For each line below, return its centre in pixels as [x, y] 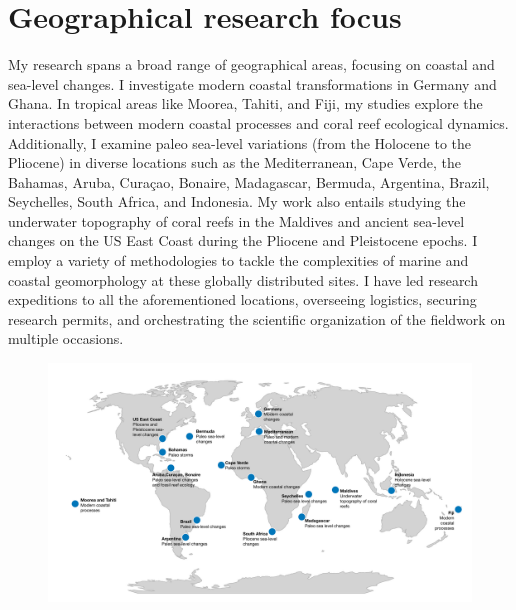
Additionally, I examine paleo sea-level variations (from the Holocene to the [239, 142]
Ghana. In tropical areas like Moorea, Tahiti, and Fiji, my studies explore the [245, 103]
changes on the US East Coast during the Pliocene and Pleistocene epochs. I [243, 240]
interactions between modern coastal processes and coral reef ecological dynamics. [258, 122]
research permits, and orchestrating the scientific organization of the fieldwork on [257, 318]
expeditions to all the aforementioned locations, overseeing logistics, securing [242, 299]
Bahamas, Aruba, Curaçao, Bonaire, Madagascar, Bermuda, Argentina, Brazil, [249, 181]
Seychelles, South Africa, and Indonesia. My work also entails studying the [237, 201]
